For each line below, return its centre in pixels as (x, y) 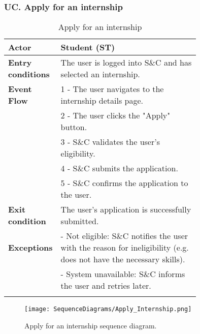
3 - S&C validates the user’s (110, 142)
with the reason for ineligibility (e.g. (125, 248)
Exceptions (30, 248)
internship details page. (102, 101)
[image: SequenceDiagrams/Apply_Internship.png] (108, 309)
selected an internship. (100, 74)
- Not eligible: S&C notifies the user (124, 236)
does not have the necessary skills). (123, 259)
